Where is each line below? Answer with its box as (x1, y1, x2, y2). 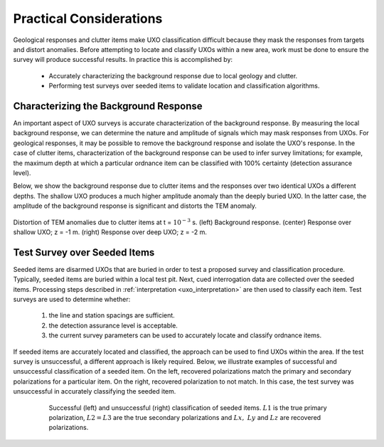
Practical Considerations (13, 11, 163, 26)
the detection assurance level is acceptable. (48, 321, 178, 330)
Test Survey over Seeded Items (13, 246, 155, 258)
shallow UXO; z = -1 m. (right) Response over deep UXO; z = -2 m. (13, 228, 208, 236)
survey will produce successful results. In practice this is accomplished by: (13, 56, 233, 64)
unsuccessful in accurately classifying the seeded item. (13, 387, 176, 396)
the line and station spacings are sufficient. (48, 311, 176, 320)
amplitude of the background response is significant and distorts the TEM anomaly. (13, 201, 257, 210)
